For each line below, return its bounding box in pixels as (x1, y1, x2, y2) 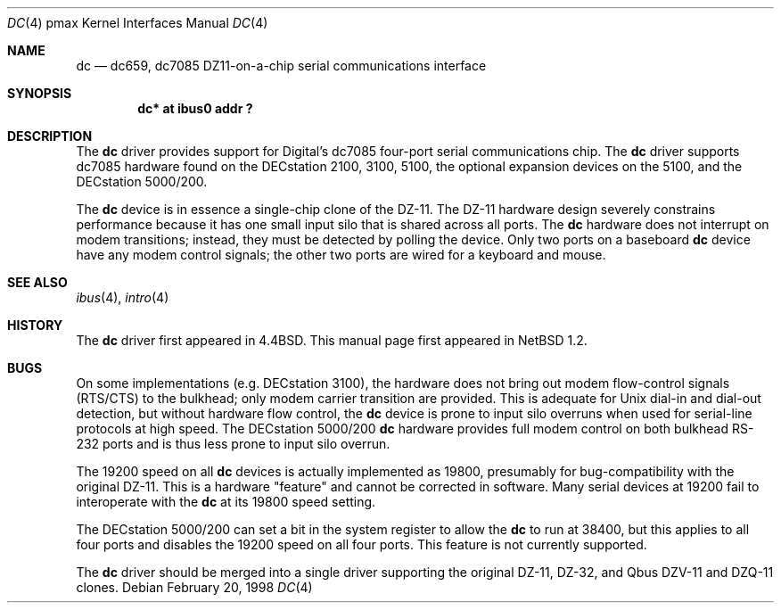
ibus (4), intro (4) (76, 290, 169, 305)
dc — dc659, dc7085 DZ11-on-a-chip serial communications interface (76, 58, 487, 73)
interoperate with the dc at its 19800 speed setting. (76, 494, 376, 509)
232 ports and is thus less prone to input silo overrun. (76, 436, 390, 451)
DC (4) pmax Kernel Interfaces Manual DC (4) (7, 15, 268, 30)
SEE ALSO (7, 275, 68, 290)
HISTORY (7, 317, 63, 333)
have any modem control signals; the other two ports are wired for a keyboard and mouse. (76, 247, 606, 262)
